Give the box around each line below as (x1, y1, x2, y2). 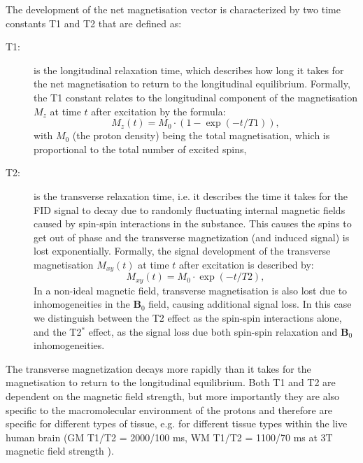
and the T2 (34, 324, 82, 339)
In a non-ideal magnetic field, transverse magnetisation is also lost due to (34, 283, 348, 297)
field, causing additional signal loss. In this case (148, 297, 352, 311)
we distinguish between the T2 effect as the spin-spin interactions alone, (34, 311, 342, 325)
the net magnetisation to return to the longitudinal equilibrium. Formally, (34, 76, 350, 91)
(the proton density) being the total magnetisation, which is (72, 128, 330, 143)
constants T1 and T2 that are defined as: (6, 15, 182, 30)
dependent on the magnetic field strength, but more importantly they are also (6, 388, 340, 403)
